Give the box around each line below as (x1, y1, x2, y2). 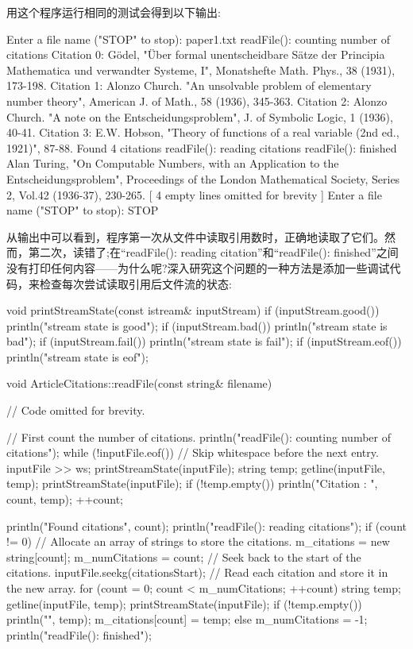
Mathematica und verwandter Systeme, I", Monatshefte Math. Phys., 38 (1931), (6, 61, 396, 78)
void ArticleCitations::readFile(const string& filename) (6, 375, 272, 392)
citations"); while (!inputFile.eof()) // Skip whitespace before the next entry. (6, 444, 379, 461)
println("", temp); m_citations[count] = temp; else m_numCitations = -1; (6, 611, 368, 628)
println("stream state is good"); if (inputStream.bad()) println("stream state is (6, 317, 388, 334)
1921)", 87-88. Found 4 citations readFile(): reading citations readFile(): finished (6, 139, 397, 156)
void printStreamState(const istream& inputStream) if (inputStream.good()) (6, 302, 380, 319)
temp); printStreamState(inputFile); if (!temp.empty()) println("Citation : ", (6, 475, 378, 492)
